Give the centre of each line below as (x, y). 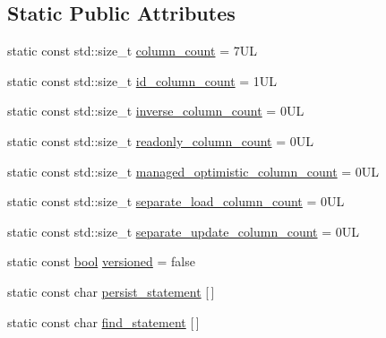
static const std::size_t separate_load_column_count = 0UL (176, 201)
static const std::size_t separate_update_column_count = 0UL (183, 231)
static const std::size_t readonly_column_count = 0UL (160, 140)
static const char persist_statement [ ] (111, 291)
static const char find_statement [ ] (103, 321)
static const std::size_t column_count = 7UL (132, 51)
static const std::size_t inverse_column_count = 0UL (156, 111)
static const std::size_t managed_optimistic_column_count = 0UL (193, 171)
